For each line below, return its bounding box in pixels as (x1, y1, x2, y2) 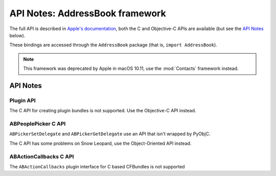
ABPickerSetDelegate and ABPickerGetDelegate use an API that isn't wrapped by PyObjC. (9, 131, 211, 137)
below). (9, 32, 26, 38)
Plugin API (9, 97, 36, 104)
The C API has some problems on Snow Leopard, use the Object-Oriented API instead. (9, 140, 192, 146)
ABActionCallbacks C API (9, 153, 74, 160)
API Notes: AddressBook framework (9, 8, 166, 19)
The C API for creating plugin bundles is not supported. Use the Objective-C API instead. (9, 108, 196, 114)
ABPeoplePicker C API (9, 120, 66, 128)
